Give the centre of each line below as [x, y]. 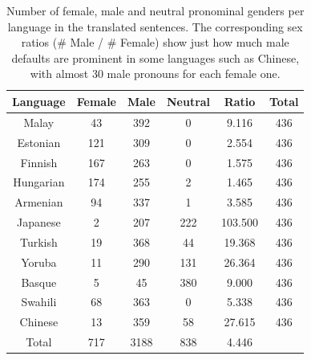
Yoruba [39, 262]
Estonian [39, 142]
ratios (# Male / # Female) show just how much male [155, 42]
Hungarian [39, 182]
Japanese [39, 222]
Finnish [39, 162]
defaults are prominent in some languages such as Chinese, [155, 57]
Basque [39, 282]
